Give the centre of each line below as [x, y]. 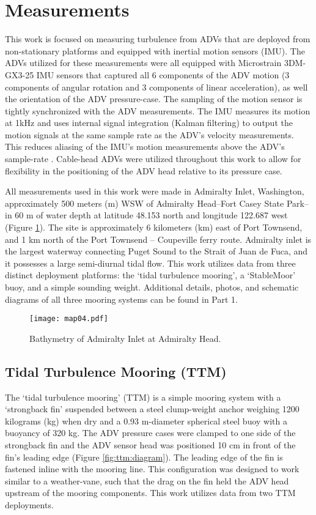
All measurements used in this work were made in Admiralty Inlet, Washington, [155, 191]
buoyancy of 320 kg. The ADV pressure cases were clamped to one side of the [150, 433]
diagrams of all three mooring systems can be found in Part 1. [121, 299]
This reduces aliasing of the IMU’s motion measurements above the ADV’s [145, 146]
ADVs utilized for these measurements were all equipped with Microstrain [143, 63]
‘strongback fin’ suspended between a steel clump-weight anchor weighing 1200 [152, 409]
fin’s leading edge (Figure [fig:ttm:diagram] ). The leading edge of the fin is [144, 457]
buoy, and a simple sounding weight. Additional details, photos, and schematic [152, 287]
